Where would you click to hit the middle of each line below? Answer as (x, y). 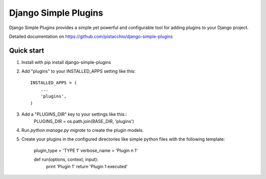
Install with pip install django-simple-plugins (66, 62)
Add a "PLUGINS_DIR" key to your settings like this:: (74, 114)
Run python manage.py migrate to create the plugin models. (83, 130)
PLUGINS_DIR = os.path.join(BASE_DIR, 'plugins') (84, 121)
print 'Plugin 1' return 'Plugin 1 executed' (87, 166)
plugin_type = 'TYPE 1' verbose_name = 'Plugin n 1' (86, 150)
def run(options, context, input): (66, 159)
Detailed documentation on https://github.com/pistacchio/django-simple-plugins (91, 36)
